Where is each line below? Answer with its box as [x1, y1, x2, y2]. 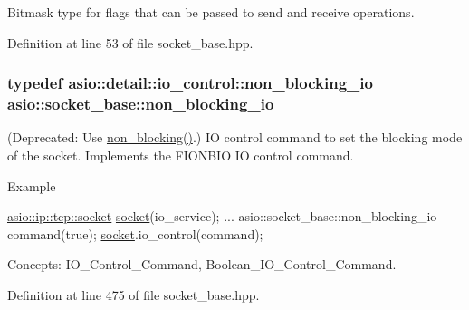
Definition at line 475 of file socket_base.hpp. [7, 285, 260, 304]
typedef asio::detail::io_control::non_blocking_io [7, 72, 373, 94]
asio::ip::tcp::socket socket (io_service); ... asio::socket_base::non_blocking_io [7, 207, 437, 226]
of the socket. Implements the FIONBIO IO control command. [7, 145, 354, 164]
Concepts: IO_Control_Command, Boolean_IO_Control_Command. [7, 255, 397, 274]
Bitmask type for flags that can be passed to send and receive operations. [7, 3, 415, 21]
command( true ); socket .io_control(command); [7, 224, 263, 243]
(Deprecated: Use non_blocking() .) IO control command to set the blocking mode [7, 128, 463, 147]
